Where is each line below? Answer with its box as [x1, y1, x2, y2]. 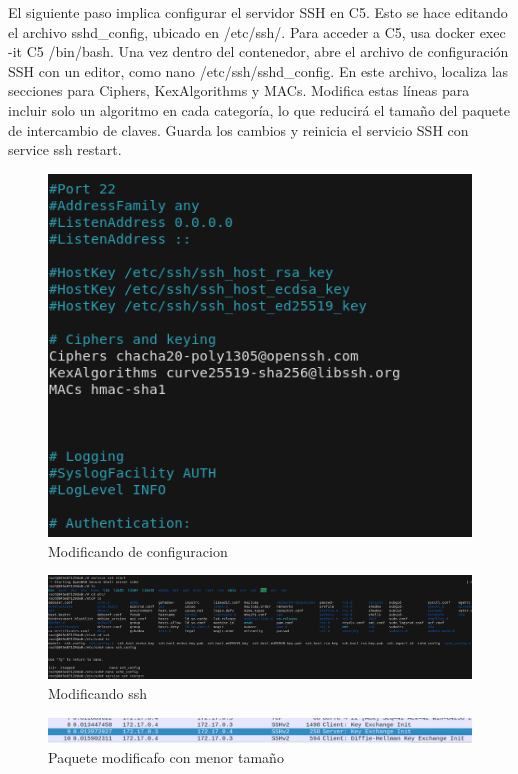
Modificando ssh [48, 683, 147, 703]
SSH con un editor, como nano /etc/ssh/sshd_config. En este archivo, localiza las [8, 60, 509, 81]
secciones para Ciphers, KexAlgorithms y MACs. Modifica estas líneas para [8, 80, 470, 101]
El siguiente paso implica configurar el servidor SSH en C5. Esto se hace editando [8, 2, 508, 22]
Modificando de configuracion [48, 540, 228, 561]
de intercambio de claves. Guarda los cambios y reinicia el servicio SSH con [8, 119, 469, 140]
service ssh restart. [8, 139, 122, 160]
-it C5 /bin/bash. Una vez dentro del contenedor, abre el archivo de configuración [8, 41, 509, 62]
